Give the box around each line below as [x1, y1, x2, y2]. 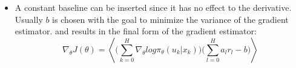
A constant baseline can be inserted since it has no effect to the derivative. [15, 1, 292, 13]
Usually [15, 13, 43, 25]
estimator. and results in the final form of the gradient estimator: [15, 25, 257, 37]
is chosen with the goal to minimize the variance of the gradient [52, 13, 289, 25]
